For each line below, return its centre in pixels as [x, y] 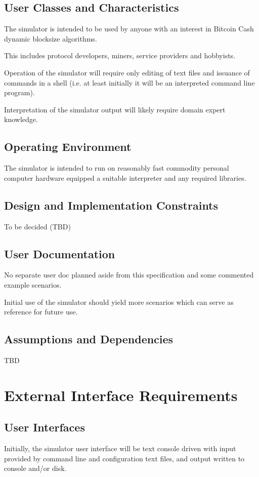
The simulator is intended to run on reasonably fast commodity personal [117, 168]
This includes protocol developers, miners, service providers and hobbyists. [120, 55]
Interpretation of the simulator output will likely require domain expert [115, 109]
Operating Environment [68, 147]
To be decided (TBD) [37, 226]
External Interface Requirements [121, 395]
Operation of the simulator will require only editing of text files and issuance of [127, 72]
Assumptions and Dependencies [89, 339]
